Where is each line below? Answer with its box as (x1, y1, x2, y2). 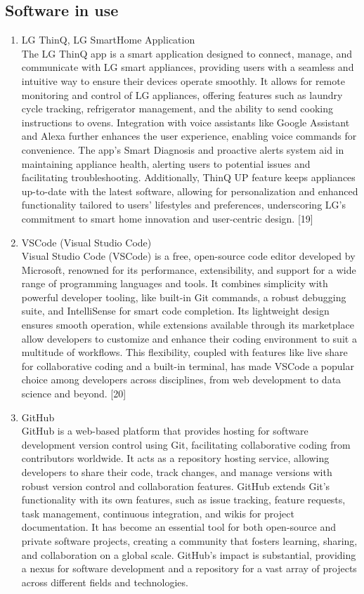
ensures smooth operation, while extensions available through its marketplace (21, 317, 354, 332)
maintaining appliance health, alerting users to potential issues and (21, 156, 311, 171)
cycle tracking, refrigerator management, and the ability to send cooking (21, 101, 334, 116)
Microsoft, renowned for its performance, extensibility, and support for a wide (21, 262, 356, 277)
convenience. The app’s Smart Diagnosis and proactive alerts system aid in (21, 142, 344, 157)
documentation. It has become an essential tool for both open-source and (21, 520, 337, 534)
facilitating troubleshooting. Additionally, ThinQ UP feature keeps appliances (21, 170, 356, 185)
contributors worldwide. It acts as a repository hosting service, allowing (21, 451, 330, 466)
